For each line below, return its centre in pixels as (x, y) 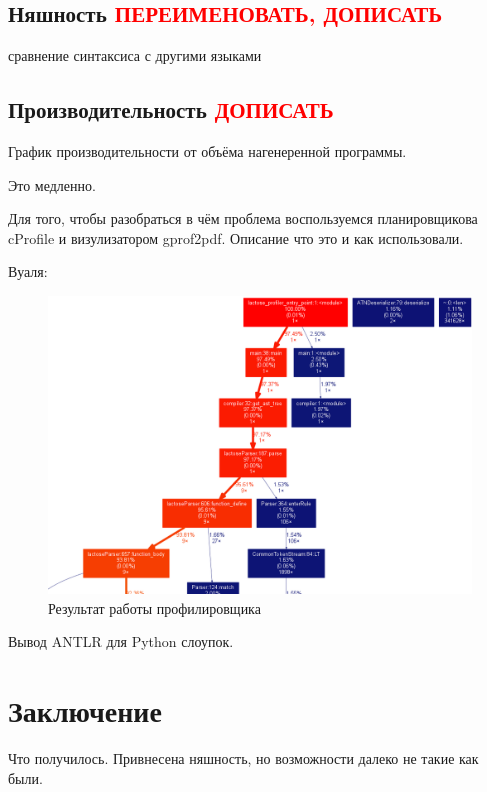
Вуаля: (28, 271)
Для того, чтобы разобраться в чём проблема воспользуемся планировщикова (243, 218)
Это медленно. (52, 184)
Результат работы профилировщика (154, 607)
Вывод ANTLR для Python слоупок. (121, 641)
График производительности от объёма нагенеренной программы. (207, 151)
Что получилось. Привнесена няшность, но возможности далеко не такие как (243, 758)
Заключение (85, 710)
